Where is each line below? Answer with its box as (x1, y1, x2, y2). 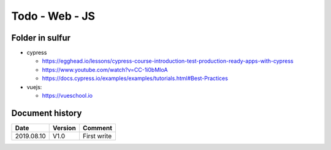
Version (52, 124, 76, 132)
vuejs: (26, 83, 42, 90)
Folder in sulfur (11, 33, 70, 43)
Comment (83, 124, 113, 132)
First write (83, 132, 112, 140)
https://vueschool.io (42, 92, 93, 100)
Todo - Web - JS (11, 9, 95, 23)
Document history (11, 108, 82, 118)
